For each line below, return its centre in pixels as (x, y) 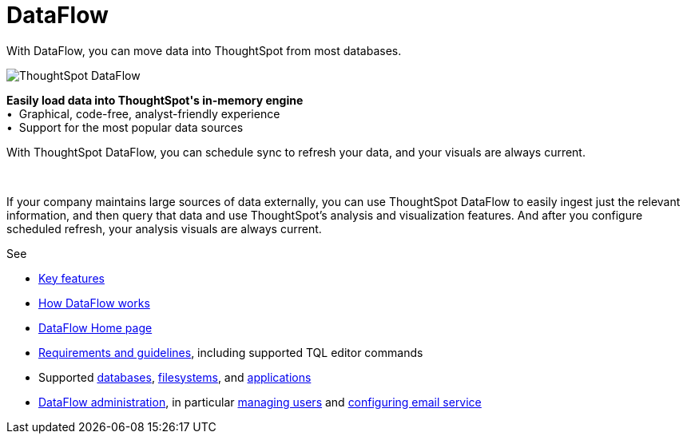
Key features (71, 278)
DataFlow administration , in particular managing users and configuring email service (260, 402)
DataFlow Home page (95, 327)
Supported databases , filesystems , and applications (175, 377)
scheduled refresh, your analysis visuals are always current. (164, 228)
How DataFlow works (94, 303)
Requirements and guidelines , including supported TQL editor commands (231, 352)
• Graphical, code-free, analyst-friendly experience (143, 113)
